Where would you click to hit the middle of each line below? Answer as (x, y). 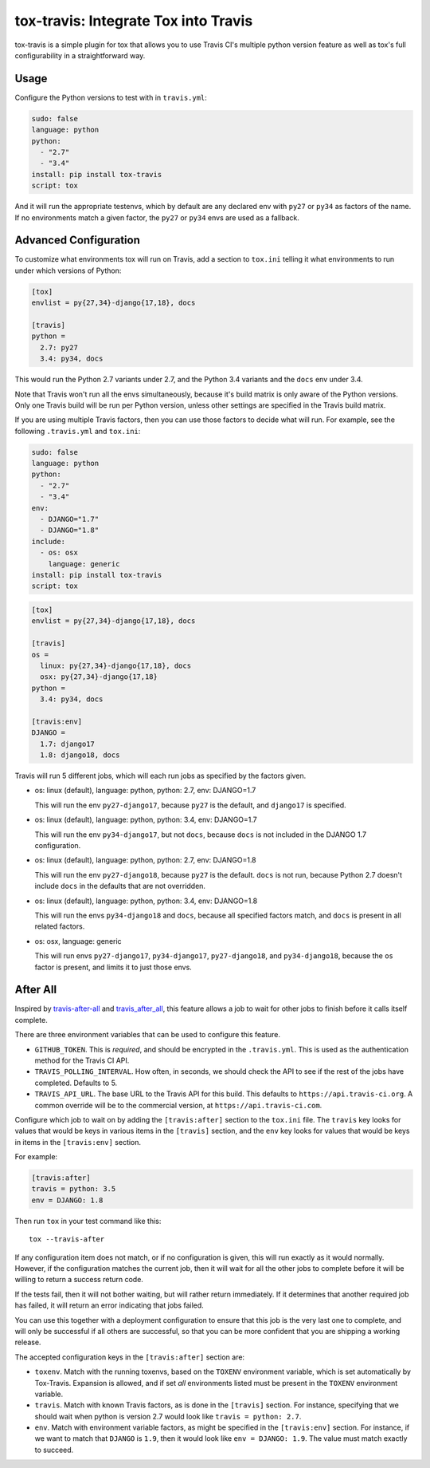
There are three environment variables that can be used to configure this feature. (148, 1035)
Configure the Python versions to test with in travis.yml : (111, 97)
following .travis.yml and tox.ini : (78, 431)
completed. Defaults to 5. (76, 1083)
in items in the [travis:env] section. (78, 1142)
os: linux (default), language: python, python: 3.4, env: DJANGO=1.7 (146, 820)
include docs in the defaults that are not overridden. (120, 886)
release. (28, 1342)
